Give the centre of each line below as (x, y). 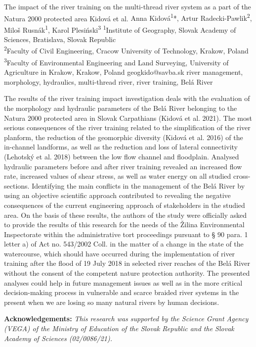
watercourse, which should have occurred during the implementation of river (120, 253)
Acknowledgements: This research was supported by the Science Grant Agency (126, 319)
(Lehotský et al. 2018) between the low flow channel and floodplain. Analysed (122, 156)
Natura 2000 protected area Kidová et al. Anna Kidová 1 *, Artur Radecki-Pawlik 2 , (128, 17)
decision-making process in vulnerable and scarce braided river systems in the (122, 292)
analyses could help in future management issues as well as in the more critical (123, 282)
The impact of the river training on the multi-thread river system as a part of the (128, 6)
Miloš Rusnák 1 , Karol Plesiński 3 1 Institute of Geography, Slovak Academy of (120, 29)
